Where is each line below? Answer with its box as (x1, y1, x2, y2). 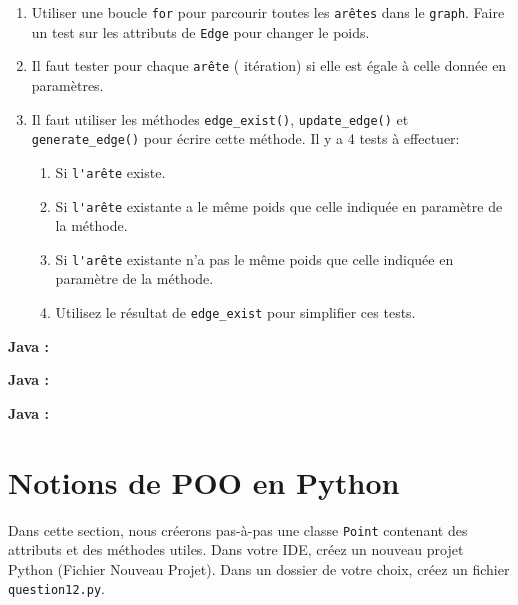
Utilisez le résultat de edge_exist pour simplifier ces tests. (55, 302, 416, 323)
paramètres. (31, 74, 104, 95)
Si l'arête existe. (55, 161, 166, 182)
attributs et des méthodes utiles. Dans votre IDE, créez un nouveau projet (8, 539, 464, 560)
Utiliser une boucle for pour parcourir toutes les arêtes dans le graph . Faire (31, 2, 505, 22)
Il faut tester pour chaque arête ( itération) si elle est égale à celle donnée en (31, 55, 507, 76)
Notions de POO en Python (8, 461, 400, 502)
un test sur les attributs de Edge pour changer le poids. (31, 21, 370, 42)
